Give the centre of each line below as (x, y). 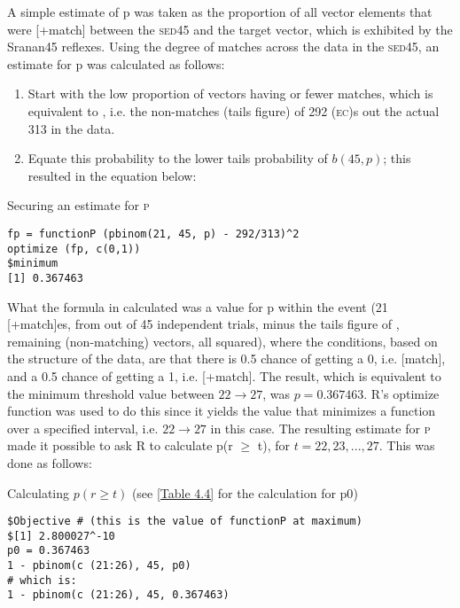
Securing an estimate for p (78, 205)
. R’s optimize (402, 393)
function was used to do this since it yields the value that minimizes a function (222, 411)
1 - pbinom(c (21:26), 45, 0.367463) (118, 595)
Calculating (39, 492)
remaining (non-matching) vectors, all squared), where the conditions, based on (222, 341)
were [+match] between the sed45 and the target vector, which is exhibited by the (230, 29)
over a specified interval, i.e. (83, 428)
